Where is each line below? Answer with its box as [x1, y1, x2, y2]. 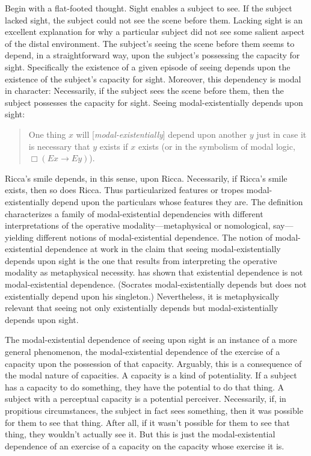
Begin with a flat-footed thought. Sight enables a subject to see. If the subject [5, 2, 292, 14]
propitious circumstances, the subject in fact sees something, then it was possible [5, 404, 303, 416]
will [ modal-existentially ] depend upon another [76, 128, 247, 140]
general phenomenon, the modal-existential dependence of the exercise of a [5, 345, 280, 358]
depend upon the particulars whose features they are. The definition [52, 195, 303, 208]
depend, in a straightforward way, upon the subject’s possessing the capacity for [5, 49, 300, 61]
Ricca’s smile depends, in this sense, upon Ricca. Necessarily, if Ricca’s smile [5, 171, 288, 184]
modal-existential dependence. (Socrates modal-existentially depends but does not [5, 278, 307, 291]
